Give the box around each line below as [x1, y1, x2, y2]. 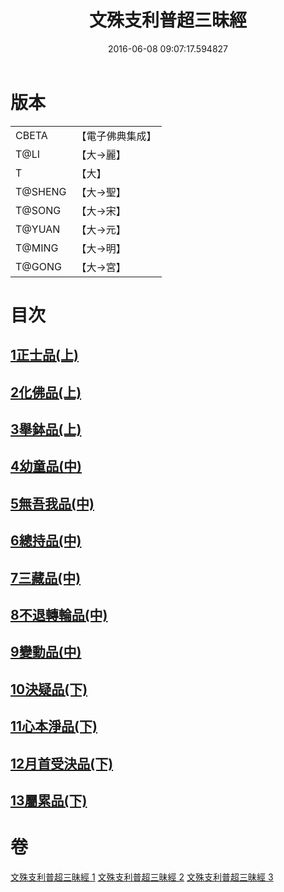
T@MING [15, 241, 59, 255]
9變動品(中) [10, 644, 82, 661]
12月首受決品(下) [10, 755, 114, 772]
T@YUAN [15, 222, 61, 236]
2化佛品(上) [10, 384, 82, 401]
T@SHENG [15, 184, 67, 198]
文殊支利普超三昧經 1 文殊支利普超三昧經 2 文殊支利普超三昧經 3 [10, 871, 274, 883]
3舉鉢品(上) [10, 421, 82, 438]
